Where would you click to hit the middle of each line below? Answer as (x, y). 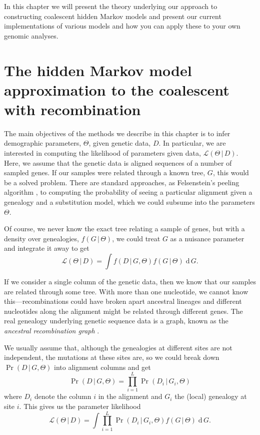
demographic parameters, (43, 143)
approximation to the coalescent (117, 89)
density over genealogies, (41, 238)
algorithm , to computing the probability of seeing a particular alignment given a (128, 192)
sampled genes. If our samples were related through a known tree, (105, 172)
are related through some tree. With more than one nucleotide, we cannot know (126, 291)
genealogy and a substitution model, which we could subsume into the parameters (129, 202)
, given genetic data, (120, 143)
